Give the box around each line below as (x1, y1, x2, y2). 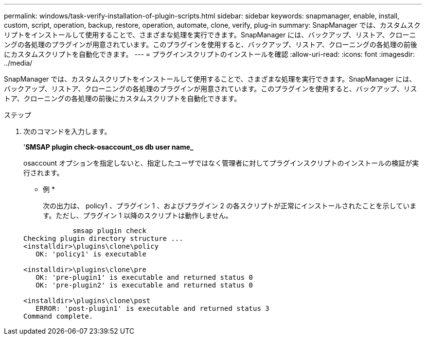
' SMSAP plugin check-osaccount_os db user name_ (23, 143, 194, 151)
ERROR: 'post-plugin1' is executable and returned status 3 (35, 305, 269, 312)
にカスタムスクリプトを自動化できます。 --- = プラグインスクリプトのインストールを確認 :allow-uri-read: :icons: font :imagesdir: (4, 50, 415, 58)
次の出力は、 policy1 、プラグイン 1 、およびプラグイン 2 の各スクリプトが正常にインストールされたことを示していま (43, 202, 417, 210)
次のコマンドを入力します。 (23, 127, 111, 136)
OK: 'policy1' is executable (35, 250, 146, 258)
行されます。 (23, 169, 64, 177)
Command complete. (23, 312, 93, 320)
